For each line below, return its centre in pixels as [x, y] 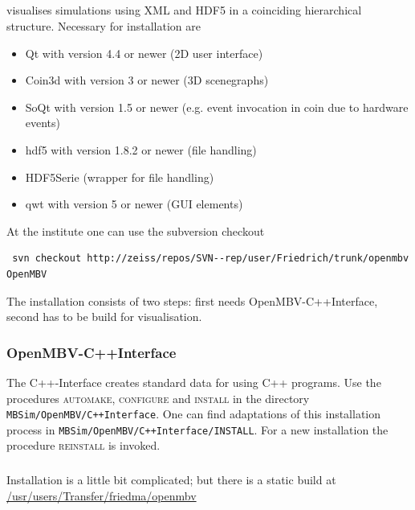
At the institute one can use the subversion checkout [136, 230]
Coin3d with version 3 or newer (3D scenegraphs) [147, 80]
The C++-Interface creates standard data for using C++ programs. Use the [194, 382]
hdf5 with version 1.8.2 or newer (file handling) [141, 149]
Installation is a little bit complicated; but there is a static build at [171, 479]
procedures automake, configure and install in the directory [158, 398]
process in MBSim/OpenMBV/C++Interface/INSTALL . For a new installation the [197, 429]
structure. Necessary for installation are [104, 25]
